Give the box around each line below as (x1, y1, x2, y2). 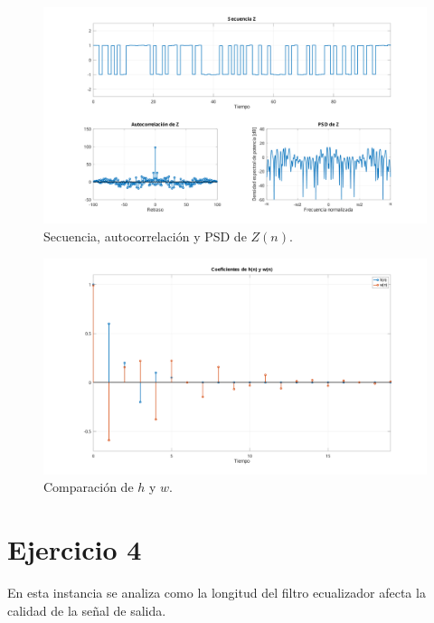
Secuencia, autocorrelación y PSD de (43, 226, 247, 245)
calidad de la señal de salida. (7, 600, 166, 619)
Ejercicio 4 (7, 531, 142, 568)
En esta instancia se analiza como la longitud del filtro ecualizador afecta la (7, 583, 426, 602)
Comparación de (43, 477, 134, 496)
